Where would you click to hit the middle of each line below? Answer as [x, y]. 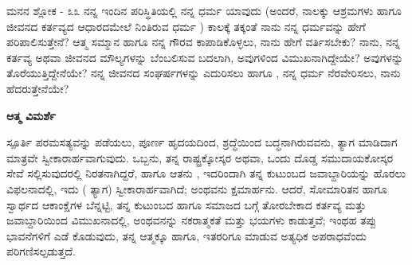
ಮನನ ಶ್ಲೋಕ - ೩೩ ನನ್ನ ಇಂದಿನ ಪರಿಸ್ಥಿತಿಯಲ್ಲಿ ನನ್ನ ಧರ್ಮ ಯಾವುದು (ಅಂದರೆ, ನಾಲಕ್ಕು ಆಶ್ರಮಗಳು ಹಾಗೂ [204, 10]
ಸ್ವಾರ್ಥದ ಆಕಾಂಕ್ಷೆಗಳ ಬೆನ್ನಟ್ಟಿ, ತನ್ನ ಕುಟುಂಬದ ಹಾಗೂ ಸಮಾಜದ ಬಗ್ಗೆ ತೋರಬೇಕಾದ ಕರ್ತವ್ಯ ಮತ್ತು [186, 204]
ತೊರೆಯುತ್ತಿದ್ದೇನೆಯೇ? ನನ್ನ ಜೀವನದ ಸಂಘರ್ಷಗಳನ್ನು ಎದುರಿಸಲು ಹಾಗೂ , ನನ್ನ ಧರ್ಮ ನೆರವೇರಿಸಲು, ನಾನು [204, 73]
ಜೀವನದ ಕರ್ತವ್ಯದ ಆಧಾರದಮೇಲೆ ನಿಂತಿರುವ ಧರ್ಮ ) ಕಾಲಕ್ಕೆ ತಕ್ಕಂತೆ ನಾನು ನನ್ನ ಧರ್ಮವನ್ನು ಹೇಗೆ [186, 26]
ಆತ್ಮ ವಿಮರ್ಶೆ [31, 115]
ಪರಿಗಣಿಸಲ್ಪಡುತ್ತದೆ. [41, 251]
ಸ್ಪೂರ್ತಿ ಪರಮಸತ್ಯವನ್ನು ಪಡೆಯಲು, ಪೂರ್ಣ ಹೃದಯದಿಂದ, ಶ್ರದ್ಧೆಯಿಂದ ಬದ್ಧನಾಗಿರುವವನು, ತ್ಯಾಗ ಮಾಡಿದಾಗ [202, 142]
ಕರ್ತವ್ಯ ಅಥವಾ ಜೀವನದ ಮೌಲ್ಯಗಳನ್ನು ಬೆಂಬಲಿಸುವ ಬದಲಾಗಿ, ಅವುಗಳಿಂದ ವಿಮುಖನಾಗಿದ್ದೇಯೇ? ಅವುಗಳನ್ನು [205, 57]
